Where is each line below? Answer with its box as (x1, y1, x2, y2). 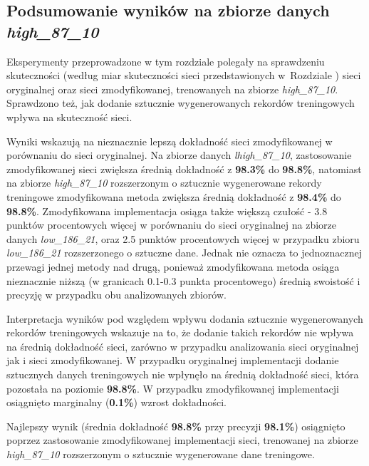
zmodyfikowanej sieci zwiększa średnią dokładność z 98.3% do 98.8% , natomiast (6, 161, 362, 176)
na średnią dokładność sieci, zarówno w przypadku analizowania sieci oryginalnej (6, 338, 359, 353)
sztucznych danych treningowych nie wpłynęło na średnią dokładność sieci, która (6, 367, 359, 382)
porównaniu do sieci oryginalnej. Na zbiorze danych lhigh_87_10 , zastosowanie (6, 147, 352, 162)
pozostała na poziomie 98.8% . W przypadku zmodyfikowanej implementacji (6, 380, 339, 395)
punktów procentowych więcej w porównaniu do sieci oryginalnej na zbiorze (6, 217, 337, 232)
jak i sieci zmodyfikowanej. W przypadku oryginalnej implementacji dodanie (6, 353, 339, 368)
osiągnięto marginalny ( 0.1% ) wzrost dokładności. (6, 395, 227, 410)
